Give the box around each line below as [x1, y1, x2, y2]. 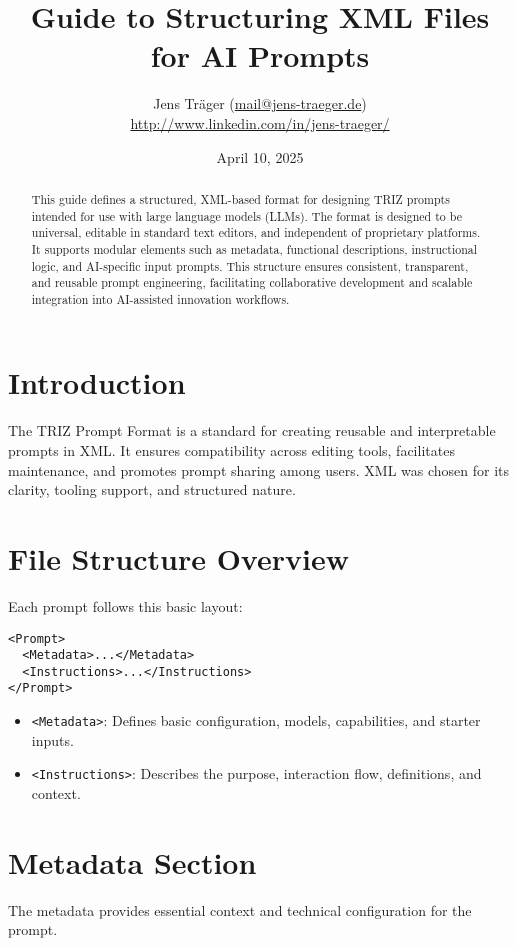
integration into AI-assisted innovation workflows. [31, 290, 290, 307]
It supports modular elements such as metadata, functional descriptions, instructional [31, 240, 478, 257]
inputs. [31, 729, 74, 750]
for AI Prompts [150, 35, 370, 76]
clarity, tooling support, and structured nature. [8, 479, 296, 500]
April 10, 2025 [216, 146, 304, 167]
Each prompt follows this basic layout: [8, 595, 243, 616]
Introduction [8, 362, 186, 403]
